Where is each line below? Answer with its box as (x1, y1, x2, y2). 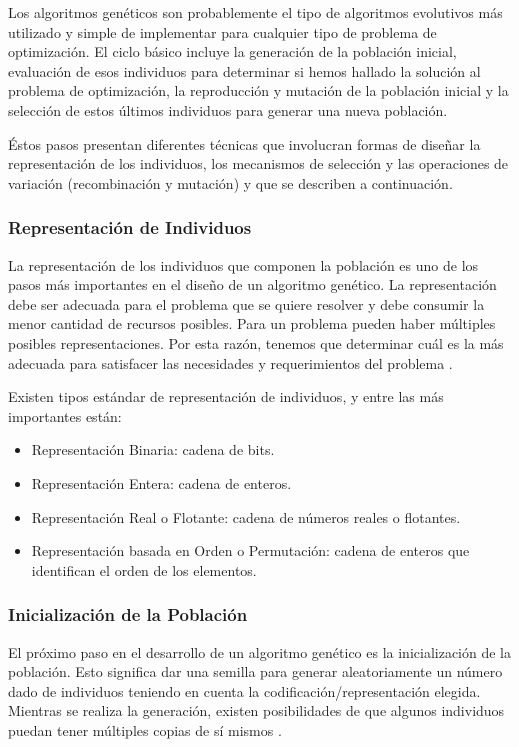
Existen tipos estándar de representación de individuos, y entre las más (8, 386, 444, 407)
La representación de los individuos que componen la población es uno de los (8, 254, 479, 275)
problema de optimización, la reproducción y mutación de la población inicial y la (8, 80, 509, 101)
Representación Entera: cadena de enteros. (31, 472, 292, 493)
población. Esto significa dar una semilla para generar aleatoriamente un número (8, 661, 503, 682)
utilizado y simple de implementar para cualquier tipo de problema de (8, 21, 437, 42)
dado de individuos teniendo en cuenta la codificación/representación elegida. (8, 680, 481, 701)
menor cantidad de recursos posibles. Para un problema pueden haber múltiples (8, 313, 496, 334)
